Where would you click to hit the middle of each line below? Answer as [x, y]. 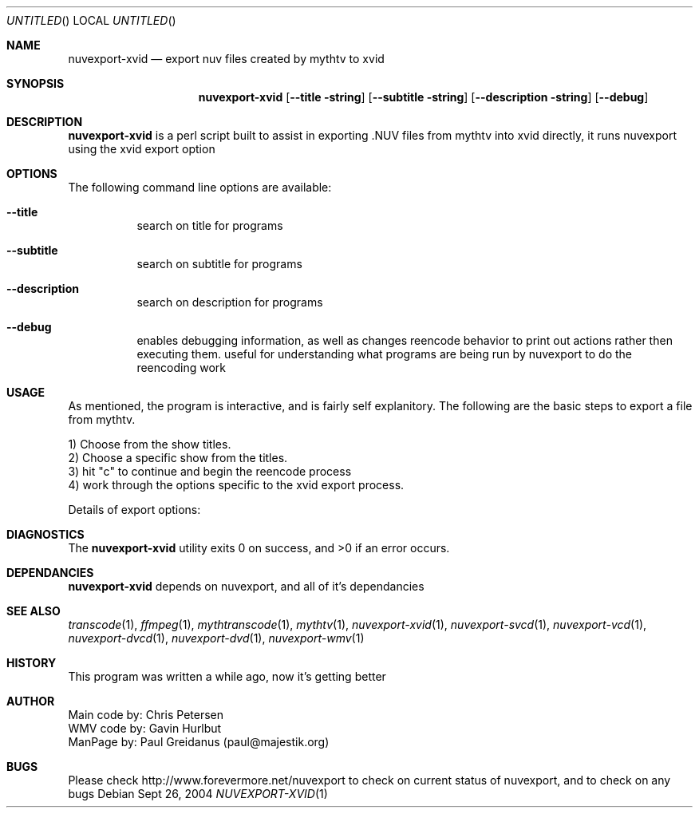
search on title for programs [210, 225]
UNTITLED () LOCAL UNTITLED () [91, 20]
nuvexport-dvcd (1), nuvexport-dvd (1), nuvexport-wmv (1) [216, 638]
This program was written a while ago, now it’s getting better [227, 676]
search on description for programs [230, 302]
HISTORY [32, 663]
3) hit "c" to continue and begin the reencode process [210, 471]
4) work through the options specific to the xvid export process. [236, 485]
